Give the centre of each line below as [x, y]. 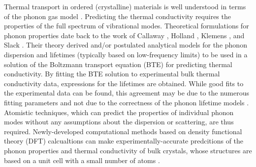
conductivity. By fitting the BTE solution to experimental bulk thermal [112, 74]
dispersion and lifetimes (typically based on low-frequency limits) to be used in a [126, 54]
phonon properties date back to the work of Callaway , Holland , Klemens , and [124, 35]
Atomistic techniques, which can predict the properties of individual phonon [119, 112]
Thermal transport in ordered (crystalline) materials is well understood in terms [125, 6]
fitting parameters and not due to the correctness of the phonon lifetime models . [127, 102]
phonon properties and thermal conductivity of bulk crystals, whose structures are [128, 150]
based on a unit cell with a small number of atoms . [82, 160]
